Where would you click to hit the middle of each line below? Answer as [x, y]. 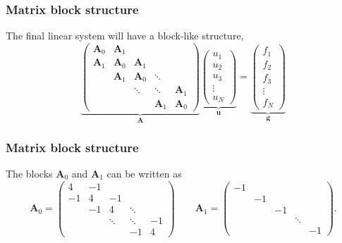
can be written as [144, 173]
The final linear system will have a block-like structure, [125, 36]
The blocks [29, 173]
